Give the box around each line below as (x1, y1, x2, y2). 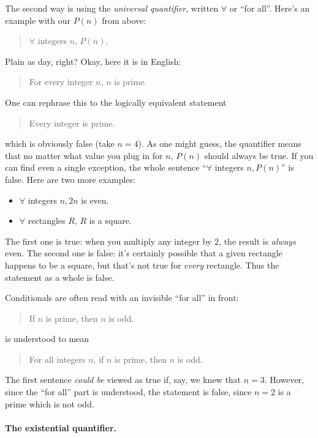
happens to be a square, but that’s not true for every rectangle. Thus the (5, 258, 279, 271)
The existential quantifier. (5, 421, 117, 434)
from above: (102, 13, 146, 26)
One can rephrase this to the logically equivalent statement (5, 95, 227, 108)
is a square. (89, 214, 132, 227)
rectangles (28, 214, 66, 227)
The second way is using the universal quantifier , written (5, 2, 219, 14)
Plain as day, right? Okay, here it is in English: (5, 54, 181, 67)
